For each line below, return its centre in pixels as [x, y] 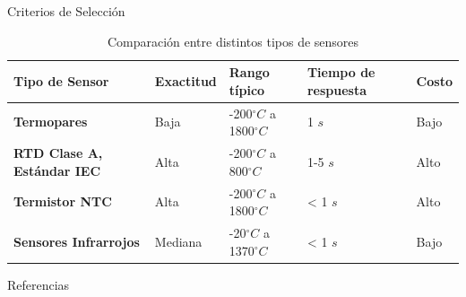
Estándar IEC [57, 170]
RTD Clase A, [58, 153]
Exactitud [186, 80]
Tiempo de [341, 72]
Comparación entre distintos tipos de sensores [233, 41]
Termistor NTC [63, 201]
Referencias [39, 284]
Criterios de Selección [66, 11]
